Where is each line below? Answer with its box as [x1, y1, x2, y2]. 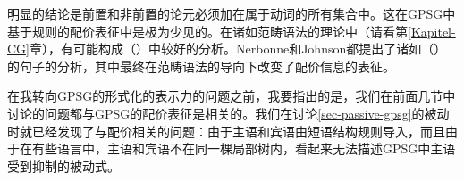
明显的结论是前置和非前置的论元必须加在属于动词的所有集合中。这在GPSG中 [7, 4, 456, 22]
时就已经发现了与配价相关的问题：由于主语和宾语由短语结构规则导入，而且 [7, 121, 445, 140]
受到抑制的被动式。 [7, 156, 120, 175]
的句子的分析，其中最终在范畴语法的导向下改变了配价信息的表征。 [7, 56, 395, 75]
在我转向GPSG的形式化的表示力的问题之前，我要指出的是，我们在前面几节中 [7, 86, 456, 105]
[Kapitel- [408, 21, 456, 40]
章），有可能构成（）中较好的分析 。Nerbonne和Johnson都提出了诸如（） [30, 39, 447, 58]
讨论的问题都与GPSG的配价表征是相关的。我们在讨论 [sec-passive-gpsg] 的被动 [7, 103, 450, 122]
